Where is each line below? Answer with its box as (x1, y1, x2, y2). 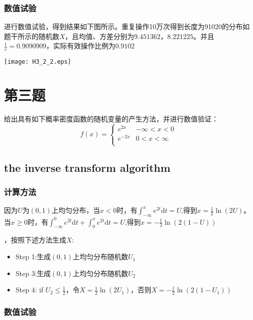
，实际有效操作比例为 (46, 40, 116, 51)
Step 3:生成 (15, 268, 51, 278)
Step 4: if (15, 284, 43, 295)
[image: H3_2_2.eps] (4, 58, 72, 66)
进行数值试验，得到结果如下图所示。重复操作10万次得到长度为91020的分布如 (4, 21, 250, 32)
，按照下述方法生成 (4, 235, 66, 245)
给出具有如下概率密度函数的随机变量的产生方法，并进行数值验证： (4, 114, 218, 124)
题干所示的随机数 (4, 31, 59, 41)
